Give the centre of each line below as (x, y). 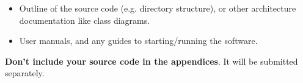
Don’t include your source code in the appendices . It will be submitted (151, 61)
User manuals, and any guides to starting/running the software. (138, 41)
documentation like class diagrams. (85, 20)
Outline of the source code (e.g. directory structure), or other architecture (158, 8)
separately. (25, 73)
